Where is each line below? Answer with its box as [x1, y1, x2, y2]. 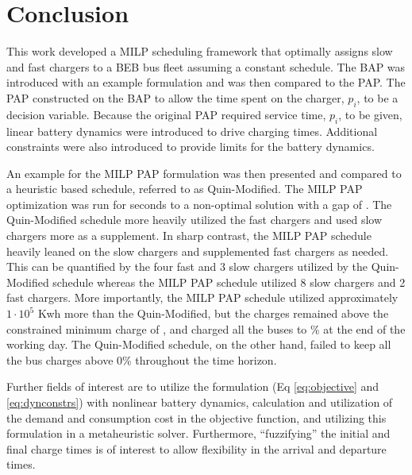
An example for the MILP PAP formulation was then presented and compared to [6, 164, 402, 181]
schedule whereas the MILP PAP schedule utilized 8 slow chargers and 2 [52, 273, 406, 290]
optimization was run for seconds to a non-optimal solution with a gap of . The [6, 195, 392, 212]
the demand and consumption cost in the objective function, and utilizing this [6, 409, 387, 426]
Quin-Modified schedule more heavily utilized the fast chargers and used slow [6, 211, 383, 228]
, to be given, [338, 106, 402, 122]
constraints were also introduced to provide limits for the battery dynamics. [6, 138, 375, 155]
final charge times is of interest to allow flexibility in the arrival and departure [6, 440, 387, 457]
